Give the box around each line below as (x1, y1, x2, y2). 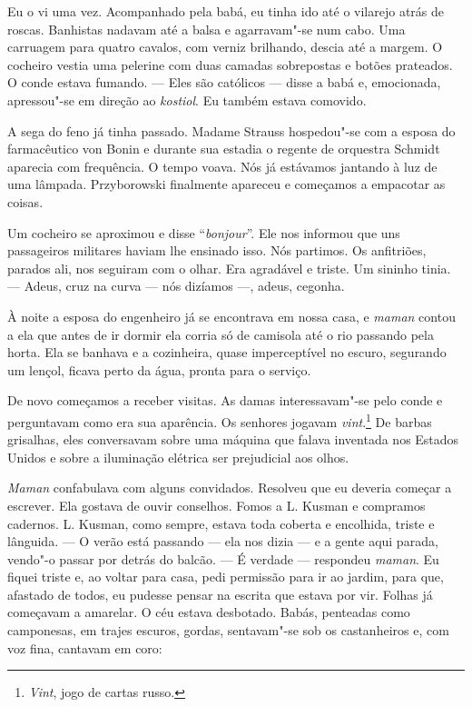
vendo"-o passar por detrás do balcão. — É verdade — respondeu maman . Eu (7, 549, 439, 568)
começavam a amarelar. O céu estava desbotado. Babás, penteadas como (7, 602, 410, 622)
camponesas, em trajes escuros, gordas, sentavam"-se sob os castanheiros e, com (7, 621, 449, 640)
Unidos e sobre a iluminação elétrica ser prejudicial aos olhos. (7, 447, 349, 466)
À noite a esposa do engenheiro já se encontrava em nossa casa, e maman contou (7, 306, 456, 325)
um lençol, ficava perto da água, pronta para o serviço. (7, 360, 311, 379)
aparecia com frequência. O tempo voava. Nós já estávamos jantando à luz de (7, 156, 438, 175)
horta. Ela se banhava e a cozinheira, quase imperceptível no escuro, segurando (7, 343, 447, 362)
